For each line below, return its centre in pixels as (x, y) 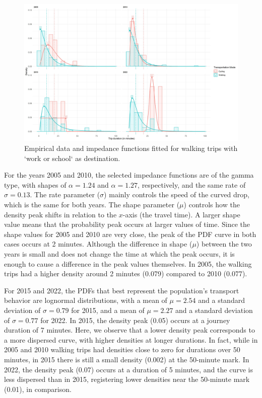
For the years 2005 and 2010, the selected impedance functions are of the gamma (129, 175)
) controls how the (212, 205)
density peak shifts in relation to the (60, 214)
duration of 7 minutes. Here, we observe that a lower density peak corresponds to (129, 330)
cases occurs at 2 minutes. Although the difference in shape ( (98, 244)
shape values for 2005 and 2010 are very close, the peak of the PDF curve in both (130, 234)
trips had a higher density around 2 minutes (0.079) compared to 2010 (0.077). (126, 273)
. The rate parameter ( (65, 194)
